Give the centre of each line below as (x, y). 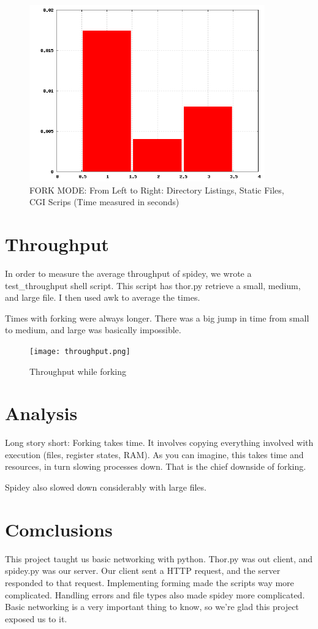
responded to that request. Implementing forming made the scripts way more (150, 582)
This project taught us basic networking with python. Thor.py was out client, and (159, 558)
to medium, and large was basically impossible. (93, 330)
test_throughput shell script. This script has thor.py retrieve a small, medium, (153, 285)
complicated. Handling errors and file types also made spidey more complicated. (155, 594)
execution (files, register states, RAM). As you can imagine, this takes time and (154, 454)
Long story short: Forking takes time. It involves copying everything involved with (159, 443)
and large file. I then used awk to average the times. (103, 297)
